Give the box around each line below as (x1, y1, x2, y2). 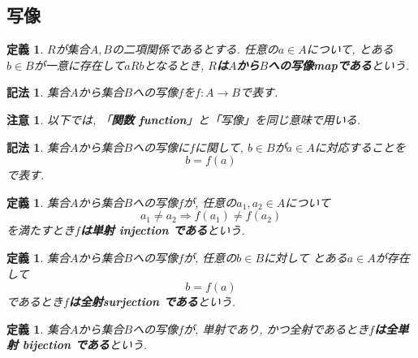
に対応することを (314, 138, 406, 155)
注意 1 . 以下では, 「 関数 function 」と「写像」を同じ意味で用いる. (6, 110, 360, 127)
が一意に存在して (33, 56, 125, 73)
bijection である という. (22, 336, 147, 353)
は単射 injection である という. (80, 222, 245, 239)
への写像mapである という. (268, 56, 410, 73)
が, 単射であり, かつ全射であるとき (183, 320, 369, 337)
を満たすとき (6, 222, 75, 239)
